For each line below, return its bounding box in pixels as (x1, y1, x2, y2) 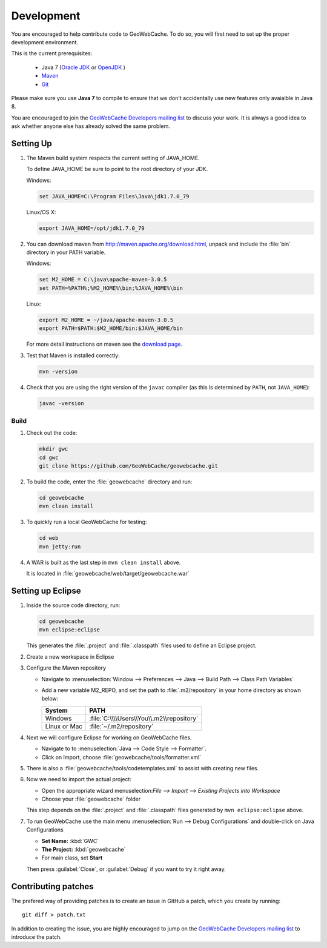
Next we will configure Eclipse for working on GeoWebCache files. (26, 734, 192, 741)
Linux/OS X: (26, 208, 56, 215)
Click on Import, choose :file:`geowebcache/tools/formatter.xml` (41, 753, 202, 761)
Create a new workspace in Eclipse (26, 653, 114, 661)
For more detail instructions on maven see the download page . (26, 340, 183, 348)
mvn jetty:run (39, 543, 81, 550)
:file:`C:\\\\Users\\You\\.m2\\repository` (88, 714, 199, 722)
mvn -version (39, 368, 78, 375)
